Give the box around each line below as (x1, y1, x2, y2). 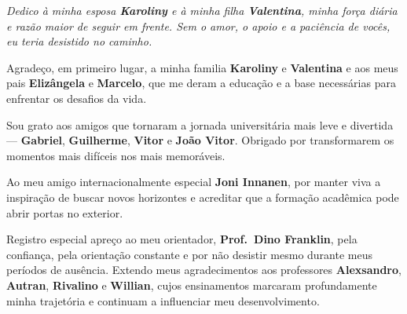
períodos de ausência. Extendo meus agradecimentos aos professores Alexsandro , (6, 261, 401, 278)
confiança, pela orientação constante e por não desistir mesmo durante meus (6, 246, 373, 262)
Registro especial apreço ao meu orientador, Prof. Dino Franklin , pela (6, 231, 357, 247)
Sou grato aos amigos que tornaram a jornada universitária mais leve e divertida (6, 116, 394, 133)
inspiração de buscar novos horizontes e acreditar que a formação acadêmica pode (6, 188, 399, 205)
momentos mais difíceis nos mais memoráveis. (6, 147, 225, 163)
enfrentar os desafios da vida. (6, 89, 147, 106)
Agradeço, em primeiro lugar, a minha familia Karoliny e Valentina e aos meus (6, 59, 398, 75)
